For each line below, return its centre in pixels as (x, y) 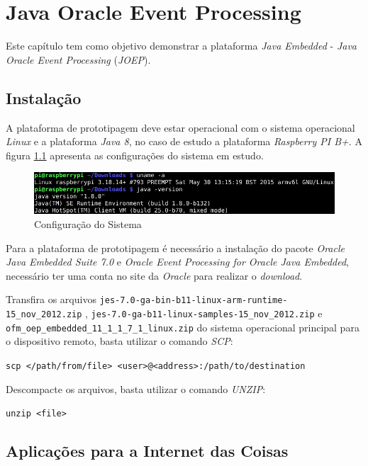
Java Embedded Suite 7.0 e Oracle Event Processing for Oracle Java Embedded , (178, 262)
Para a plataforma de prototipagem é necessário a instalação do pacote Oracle (175, 248)
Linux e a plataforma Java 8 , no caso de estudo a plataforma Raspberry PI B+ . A (184, 141)
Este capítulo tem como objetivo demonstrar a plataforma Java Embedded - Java (181, 46)
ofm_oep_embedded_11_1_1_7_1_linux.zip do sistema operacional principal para (183, 327)
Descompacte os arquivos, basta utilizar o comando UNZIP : (136, 388)
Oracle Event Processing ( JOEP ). (78, 59)
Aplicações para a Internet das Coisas (147, 451)
